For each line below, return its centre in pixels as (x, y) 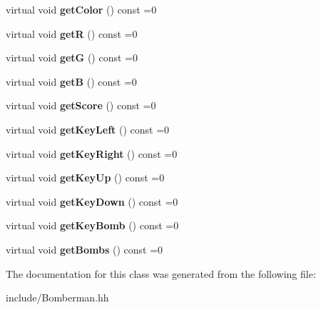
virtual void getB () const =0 (71, 81)
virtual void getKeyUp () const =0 (85, 177)
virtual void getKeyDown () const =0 (92, 201)
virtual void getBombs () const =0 (85, 249)
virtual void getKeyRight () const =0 (92, 153)
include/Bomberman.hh (57, 297)
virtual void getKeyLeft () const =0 (88, 129)
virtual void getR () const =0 (72, 33)
